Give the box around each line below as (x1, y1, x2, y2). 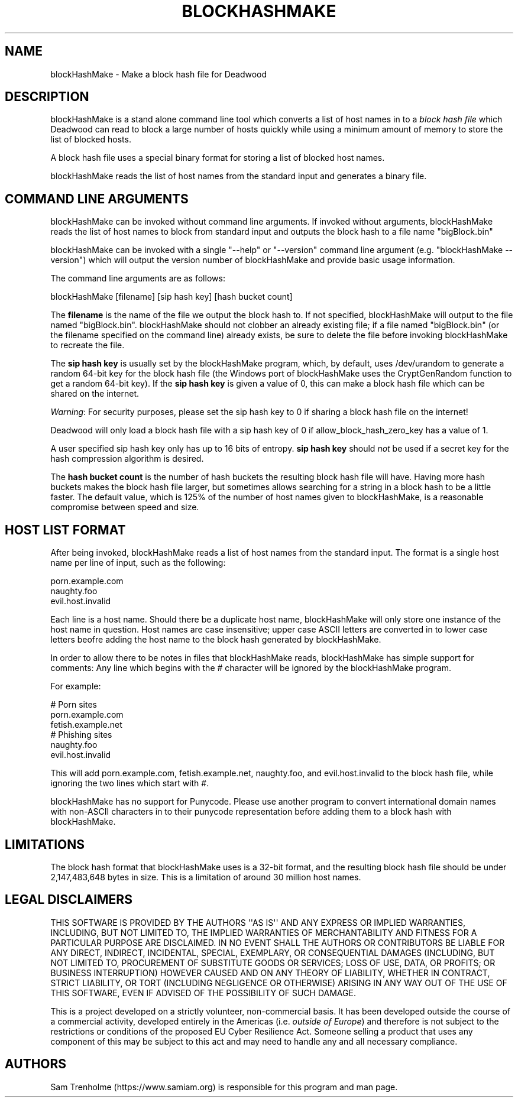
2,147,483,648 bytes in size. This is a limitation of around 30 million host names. (50, 871, 361, 882)
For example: (50, 681, 101, 692)
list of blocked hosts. (50, 134, 131, 145)
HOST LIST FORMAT (5, 522, 126, 537)
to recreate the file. (50, 340, 125, 351)
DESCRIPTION (5, 89, 89, 105)
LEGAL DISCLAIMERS (5, 892, 132, 907)
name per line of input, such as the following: (50, 558, 226, 568)
